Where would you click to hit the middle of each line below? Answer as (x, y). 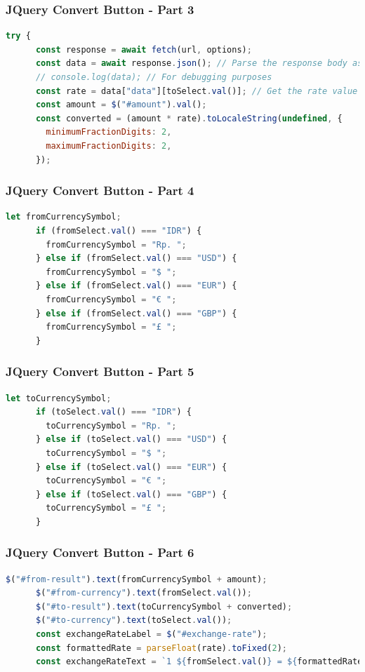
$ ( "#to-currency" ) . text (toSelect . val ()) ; (134, 620)
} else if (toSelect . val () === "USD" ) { (131, 439)
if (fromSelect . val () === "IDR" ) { (119, 230)
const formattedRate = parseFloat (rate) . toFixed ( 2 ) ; (161, 648)
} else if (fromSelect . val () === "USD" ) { (136, 258)
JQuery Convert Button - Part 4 (100, 190)
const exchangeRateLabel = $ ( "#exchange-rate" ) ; (151, 634)
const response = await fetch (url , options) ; (144, 49)
